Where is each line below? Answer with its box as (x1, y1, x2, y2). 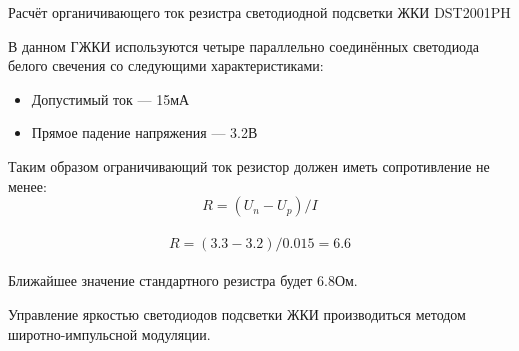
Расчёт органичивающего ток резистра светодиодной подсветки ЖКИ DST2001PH (8, 2, 511, 22)
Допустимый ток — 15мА (31, 88, 190, 109)
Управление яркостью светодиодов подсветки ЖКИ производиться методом (8, 303, 466, 324)
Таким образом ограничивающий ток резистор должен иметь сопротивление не (8, 155, 490, 176)
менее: (8, 175, 47, 196)
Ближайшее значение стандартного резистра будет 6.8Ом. (8, 270, 358, 291)
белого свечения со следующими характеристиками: (8, 55, 324, 76)
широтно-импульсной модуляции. (8, 323, 211, 344)
